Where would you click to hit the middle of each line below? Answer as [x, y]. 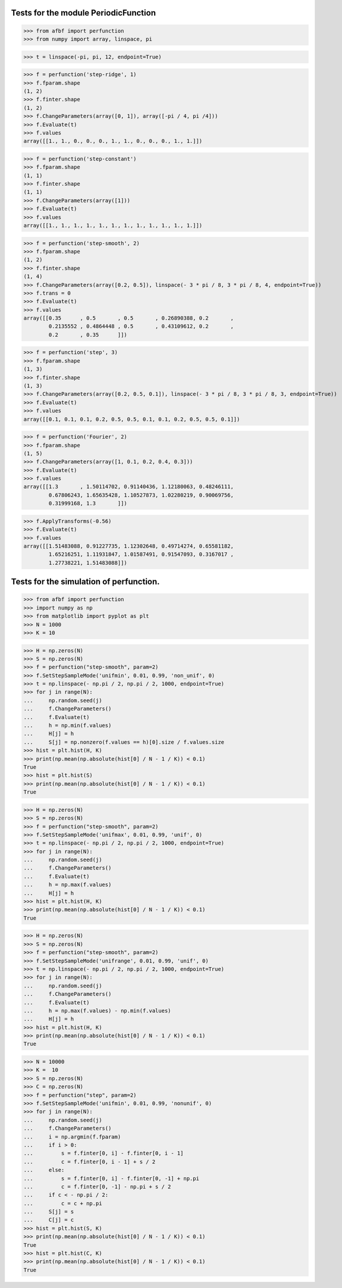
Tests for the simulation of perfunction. [85, 582]
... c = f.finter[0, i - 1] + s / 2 [90, 1162]
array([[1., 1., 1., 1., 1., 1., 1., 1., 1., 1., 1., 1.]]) [113, 225]
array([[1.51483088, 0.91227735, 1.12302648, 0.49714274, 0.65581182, [129, 546]
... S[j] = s [49, 1212]
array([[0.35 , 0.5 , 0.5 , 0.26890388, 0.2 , [129, 318]
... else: [44, 1170]
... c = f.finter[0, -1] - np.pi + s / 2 [97, 1187]
